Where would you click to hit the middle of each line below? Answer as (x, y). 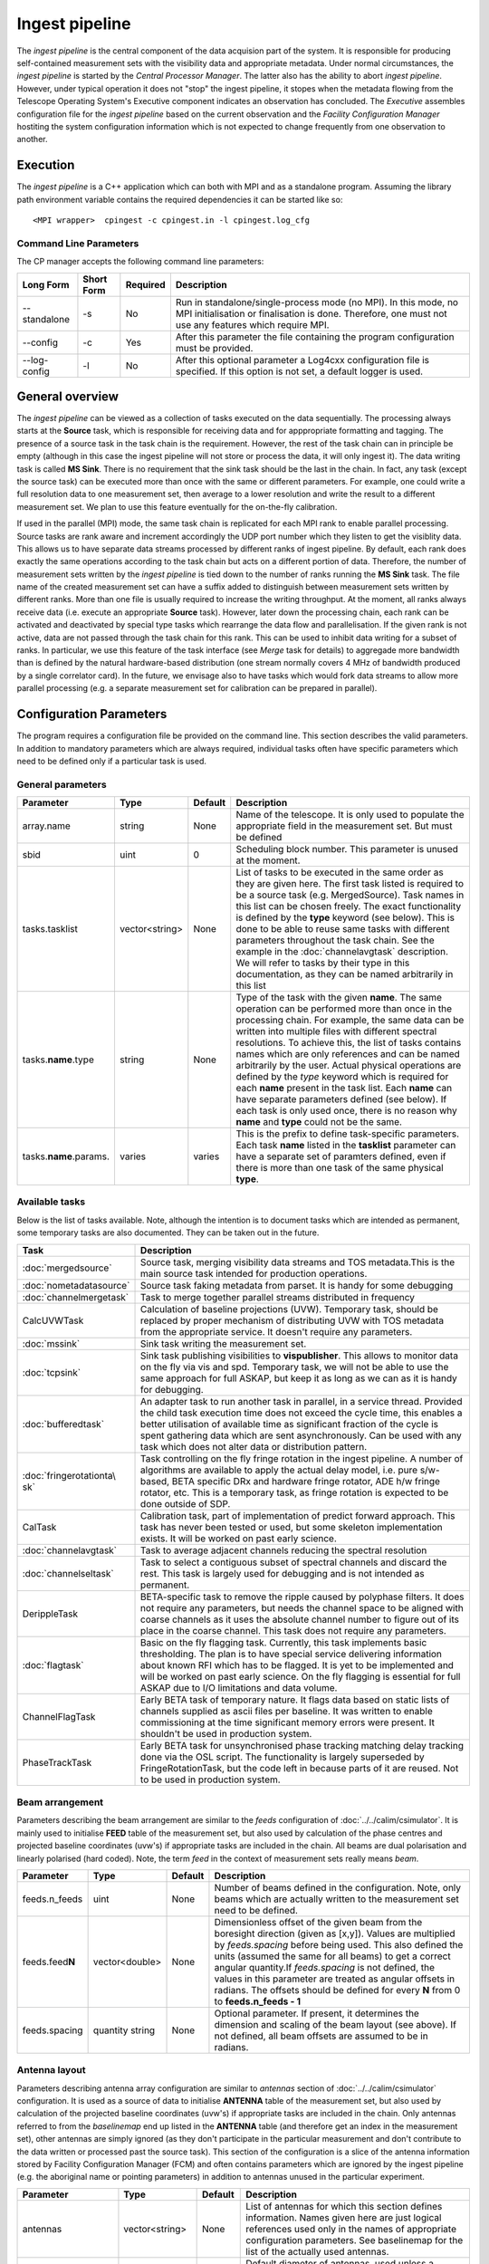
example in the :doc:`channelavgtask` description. (342, 952)
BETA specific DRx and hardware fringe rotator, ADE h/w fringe (306, 1481)
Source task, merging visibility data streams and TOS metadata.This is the (298, 1262)
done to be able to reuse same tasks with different (343, 929)
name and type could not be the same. (319, 1122)
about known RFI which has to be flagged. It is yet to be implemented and (297, 1664)
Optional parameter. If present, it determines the (317, 2013)
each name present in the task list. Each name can (344, 1089)
